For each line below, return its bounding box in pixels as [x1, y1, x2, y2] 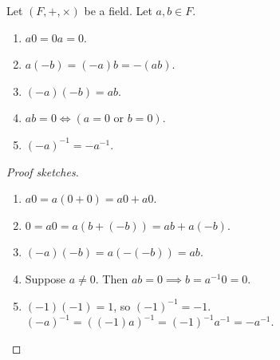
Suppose [25, 270, 66, 287]
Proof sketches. [6, 163, 79, 180]
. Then [95, 270, 128, 287]
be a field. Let [84, 2, 152, 18]
